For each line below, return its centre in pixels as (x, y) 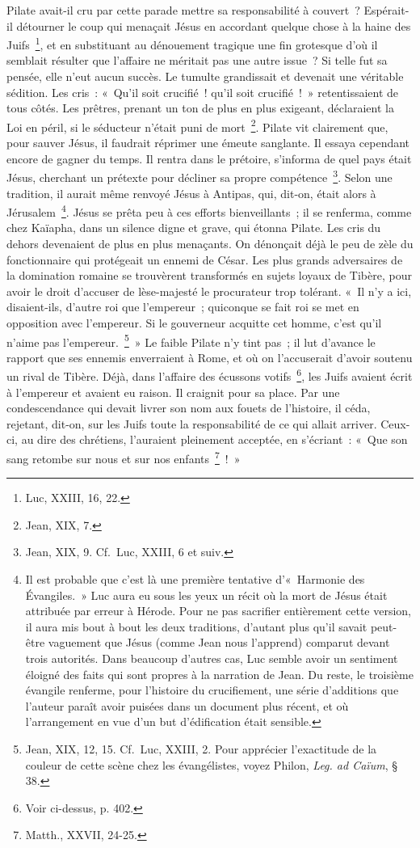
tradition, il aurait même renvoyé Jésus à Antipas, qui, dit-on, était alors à (191, 193)
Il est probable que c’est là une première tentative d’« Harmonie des (195, 579)
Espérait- (386, 10)
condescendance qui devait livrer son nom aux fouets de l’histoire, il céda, (189, 408)
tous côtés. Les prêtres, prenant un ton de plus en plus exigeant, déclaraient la (200, 108)
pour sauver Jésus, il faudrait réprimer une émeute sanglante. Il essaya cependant (208, 143)
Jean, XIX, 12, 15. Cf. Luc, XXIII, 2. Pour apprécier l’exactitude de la (201, 748)
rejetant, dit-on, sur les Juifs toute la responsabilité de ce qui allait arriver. (192, 423)
